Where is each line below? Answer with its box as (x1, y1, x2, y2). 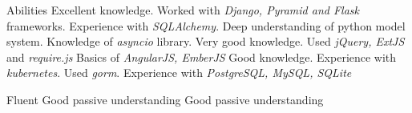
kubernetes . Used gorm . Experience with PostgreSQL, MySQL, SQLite (6, 64, 352, 81)
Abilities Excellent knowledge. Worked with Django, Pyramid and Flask (6, 2, 359, 18)
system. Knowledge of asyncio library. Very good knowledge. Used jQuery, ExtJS (6, 33, 405, 50)
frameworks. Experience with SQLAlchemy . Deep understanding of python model (6, 17, 406, 34)
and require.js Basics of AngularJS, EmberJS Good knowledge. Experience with (6, 48, 397, 65)
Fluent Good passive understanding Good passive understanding (6, 91, 324, 107)
